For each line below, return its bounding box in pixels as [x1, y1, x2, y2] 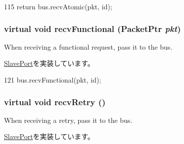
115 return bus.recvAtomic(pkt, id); [4, 1, 112, 11]
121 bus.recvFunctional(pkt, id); [4, 75, 101, 85]
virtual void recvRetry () [4, 95, 106, 108]
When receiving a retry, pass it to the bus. [4, 115, 133, 125]
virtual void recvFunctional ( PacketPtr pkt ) [4, 22, 181, 34]
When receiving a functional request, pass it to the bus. [4, 41, 173, 52]
